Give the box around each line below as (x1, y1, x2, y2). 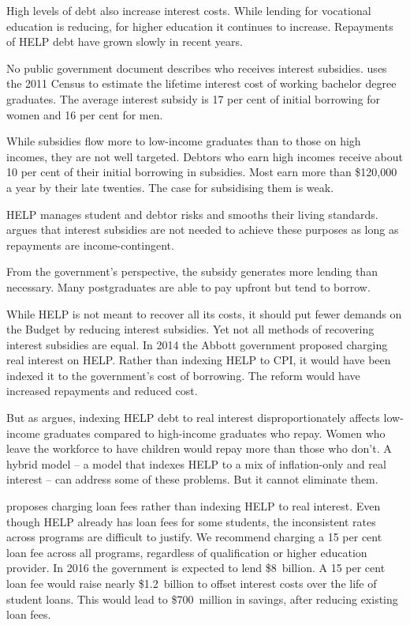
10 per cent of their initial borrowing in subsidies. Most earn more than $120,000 (6, 164, 397, 180)
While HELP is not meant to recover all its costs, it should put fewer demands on (6, 305, 402, 322)
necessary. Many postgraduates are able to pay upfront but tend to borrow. (6, 278, 371, 295)
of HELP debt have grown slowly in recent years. (6, 33, 243, 50)
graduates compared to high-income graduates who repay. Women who (43, 424, 386, 441)
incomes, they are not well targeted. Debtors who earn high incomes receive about (6, 148, 404, 164)
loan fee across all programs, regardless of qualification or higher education (6, 544, 367, 560)
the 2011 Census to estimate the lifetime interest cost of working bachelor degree (6, 75, 397, 92)
